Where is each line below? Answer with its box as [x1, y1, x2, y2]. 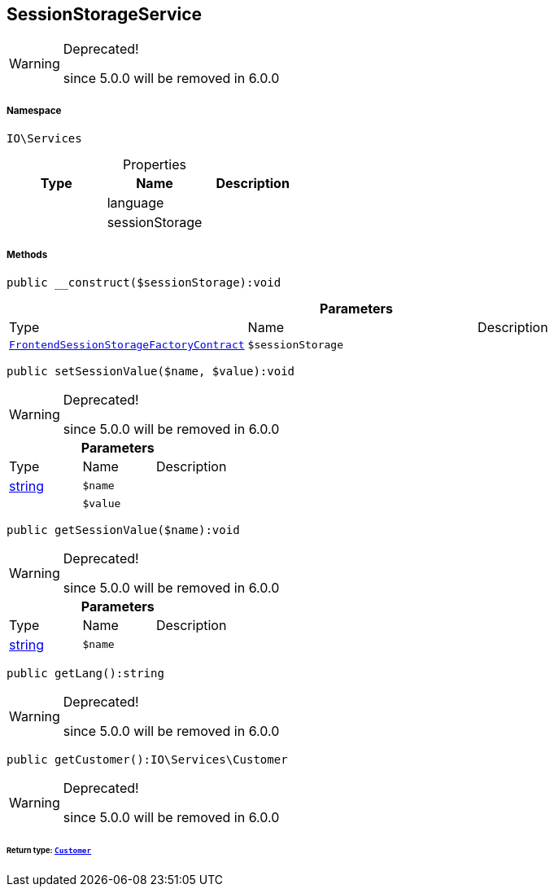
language [107, 195, 164, 212]
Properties [123, 156, 186, 173]
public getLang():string [7, 666, 164, 680]
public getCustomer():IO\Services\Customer [7, 752, 288, 766]
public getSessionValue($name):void [7, 523, 240, 536]
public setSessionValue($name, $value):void [7, 364, 295, 378]
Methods [7, 248, 48, 260]
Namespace [7, 104, 62, 116]
